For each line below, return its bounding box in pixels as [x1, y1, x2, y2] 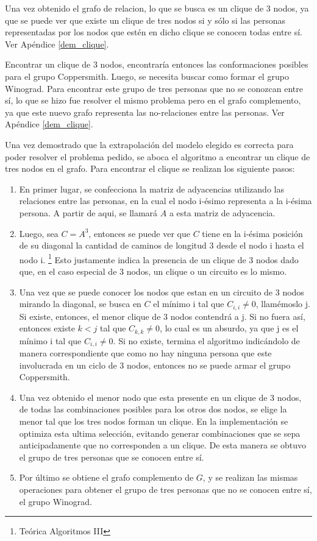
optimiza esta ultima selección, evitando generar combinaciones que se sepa [19, 426, 301, 439]
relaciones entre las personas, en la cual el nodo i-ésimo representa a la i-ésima [19, 194, 312, 207]
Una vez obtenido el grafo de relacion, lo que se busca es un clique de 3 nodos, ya [5, 2, 309, 14]
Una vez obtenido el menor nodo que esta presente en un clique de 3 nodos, [19, 391, 302, 403]
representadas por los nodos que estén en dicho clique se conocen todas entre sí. [5, 26, 302, 38]
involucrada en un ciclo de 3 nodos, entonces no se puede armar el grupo [19, 358, 291, 371]
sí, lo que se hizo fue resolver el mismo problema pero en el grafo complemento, [5, 94, 301, 107]
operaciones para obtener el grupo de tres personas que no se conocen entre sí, [19, 483, 312, 496]
